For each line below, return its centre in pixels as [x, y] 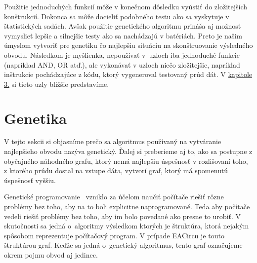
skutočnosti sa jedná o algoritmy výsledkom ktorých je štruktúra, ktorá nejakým [127, 226]
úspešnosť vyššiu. [30, 180]
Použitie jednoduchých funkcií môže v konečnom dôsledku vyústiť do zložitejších [126, 6]
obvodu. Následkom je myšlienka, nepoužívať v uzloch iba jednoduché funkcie [122, 55]
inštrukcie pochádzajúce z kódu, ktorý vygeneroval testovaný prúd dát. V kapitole [128, 74]
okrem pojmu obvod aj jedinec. [51, 255]
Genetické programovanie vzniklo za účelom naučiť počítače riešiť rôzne [114, 197]
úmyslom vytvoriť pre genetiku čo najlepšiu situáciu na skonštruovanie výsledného [128, 45]
